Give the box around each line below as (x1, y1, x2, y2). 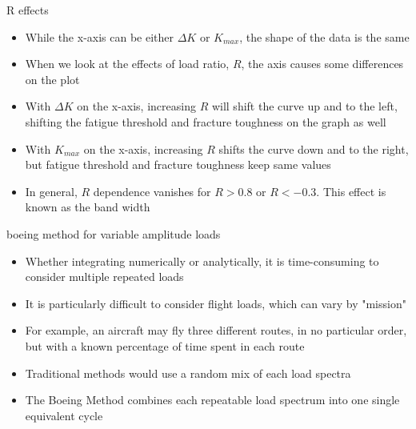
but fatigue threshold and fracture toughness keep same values (25, 156, 331, 173)
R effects (6, 2, 49, 18)
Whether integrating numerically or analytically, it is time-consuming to (25, 252, 379, 269)
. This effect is (316, 182, 386, 199)
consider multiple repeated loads (25, 268, 184, 285)
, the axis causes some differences (241, 55, 404, 72)
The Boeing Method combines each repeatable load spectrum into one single (25, 391, 400, 408)
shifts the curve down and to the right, (218, 140, 409, 157)
